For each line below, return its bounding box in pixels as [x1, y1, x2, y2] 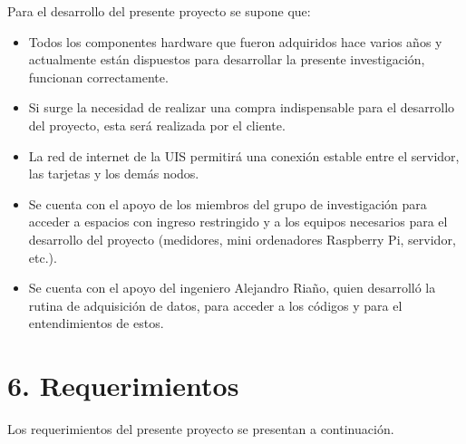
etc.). [28, 247, 57, 266]
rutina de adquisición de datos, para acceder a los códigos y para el [28, 295, 403, 314]
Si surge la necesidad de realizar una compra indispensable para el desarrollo [28, 98, 455, 117]
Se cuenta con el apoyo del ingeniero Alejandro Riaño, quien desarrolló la [28, 278, 436, 297]
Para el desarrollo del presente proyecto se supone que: [7, 2, 311, 20]
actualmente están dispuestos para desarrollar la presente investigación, [28, 50, 425, 69]
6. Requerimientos [7, 367, 239, 404]
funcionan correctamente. [28, 67, 169, 86]
